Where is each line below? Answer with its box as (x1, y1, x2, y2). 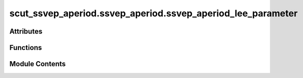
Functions (9, 43, 42, 52)
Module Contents (9, 60, 66, 68)
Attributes (9, 27, 43, 36)
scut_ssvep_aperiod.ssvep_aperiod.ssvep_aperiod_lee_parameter (9, 8, 298, 19)
